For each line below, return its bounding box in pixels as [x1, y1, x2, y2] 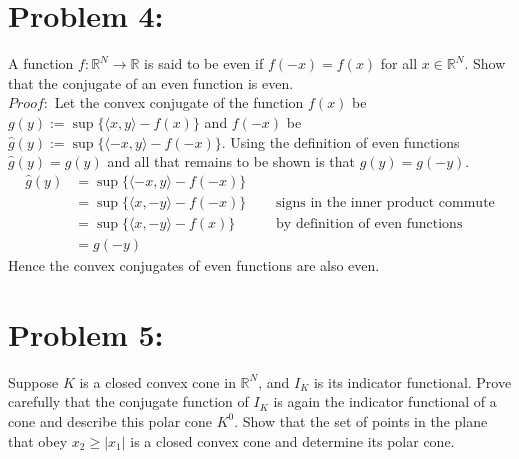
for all [380, 53, 418, 74]
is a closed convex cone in [79, 371, 236, 392]
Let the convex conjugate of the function [54, 92, 304, 113]
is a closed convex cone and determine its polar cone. [130, 430, 455, 451]
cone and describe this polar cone [8, 410, 213, 431]
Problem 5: [8, 313, 164, 354]
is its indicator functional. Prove [313, 371, 512, 392]
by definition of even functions [276, 216, 463, 231]
